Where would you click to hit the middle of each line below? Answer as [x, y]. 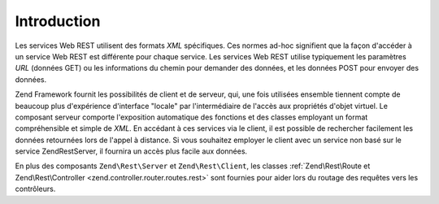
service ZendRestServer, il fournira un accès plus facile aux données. [131, 151]
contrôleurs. [35, 189]
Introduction [58, 21]
